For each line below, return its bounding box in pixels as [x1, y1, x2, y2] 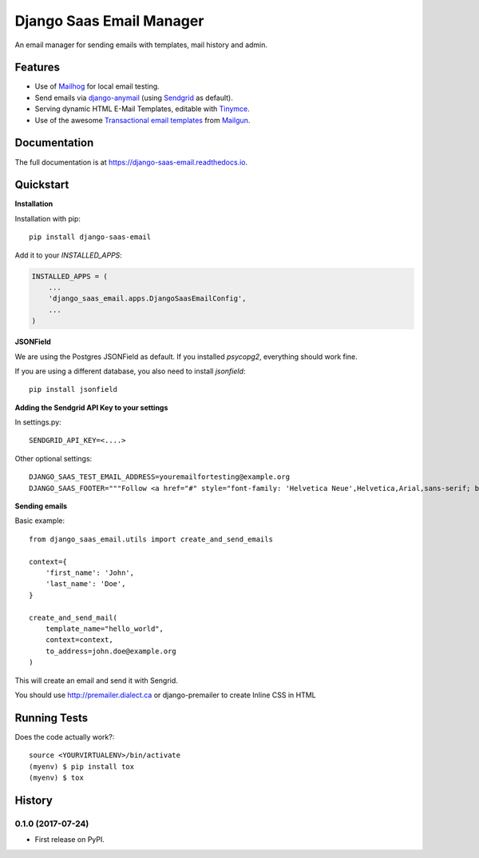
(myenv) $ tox [29, 772, 84, 782]
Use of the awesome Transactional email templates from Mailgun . [34, 115, 251, 125]
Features [14, 61, 60, 74]
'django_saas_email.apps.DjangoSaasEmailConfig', [48, 294, 247, 303]
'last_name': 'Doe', [45, 580, 126, 589]
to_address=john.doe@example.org [45, 646, 177, 656]
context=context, [45, 636, 113, 644]
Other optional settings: [14, 453, 93, 463]
